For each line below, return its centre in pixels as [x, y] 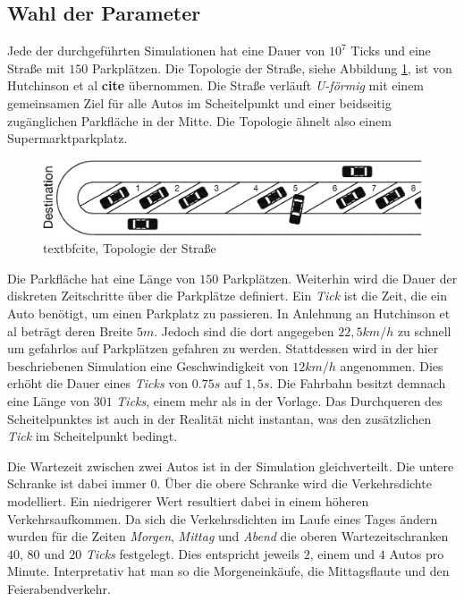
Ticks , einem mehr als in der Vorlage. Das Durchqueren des [279, 400]
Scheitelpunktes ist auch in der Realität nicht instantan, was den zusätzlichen [219, 418]
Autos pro [417, 553]
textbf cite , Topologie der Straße [130, 248]
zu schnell [424, 330]
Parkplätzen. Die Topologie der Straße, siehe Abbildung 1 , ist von [272, 68]
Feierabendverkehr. [59, 588]
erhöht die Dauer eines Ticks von [98, 383]
